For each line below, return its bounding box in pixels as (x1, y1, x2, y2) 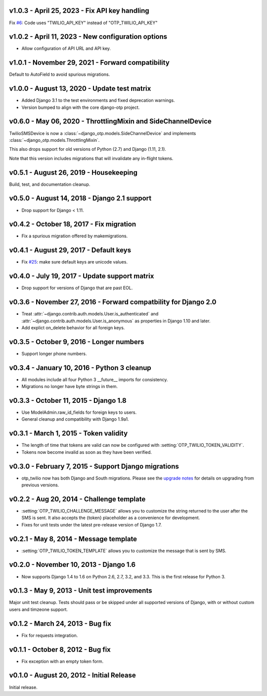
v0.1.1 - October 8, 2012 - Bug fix (9, 645, 111, 653)
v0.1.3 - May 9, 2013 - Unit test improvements (9, 586, 152, 595)
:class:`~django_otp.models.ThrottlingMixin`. (9, 137, 100, 143)
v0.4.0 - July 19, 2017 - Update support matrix (9, 272, 154, 280)
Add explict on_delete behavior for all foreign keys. (21, 324, 125, 331)
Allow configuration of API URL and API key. (21, 45, 111, 51)
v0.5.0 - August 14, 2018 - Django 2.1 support (9, 194, 152, 203)
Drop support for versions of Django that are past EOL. (21, 285, 133, 291)
